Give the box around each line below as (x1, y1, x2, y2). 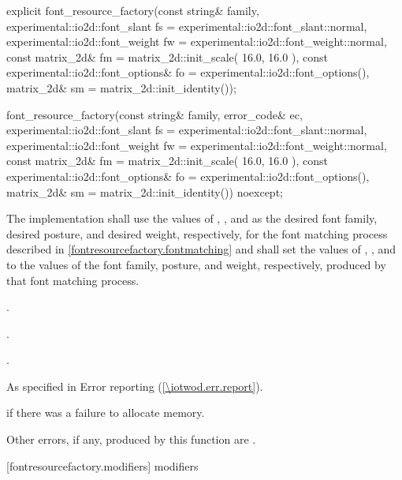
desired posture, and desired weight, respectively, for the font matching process (6, 225, 388, 242)
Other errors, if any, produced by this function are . (6, 431, 256, 448)
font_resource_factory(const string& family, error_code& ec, (6, 106, 303, 122)
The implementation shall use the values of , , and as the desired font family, (6, 210, 378, 227)
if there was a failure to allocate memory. (6, 404, 205, 421)
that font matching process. (6, 272, 140, 288)
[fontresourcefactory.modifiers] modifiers (6, 457, 199, 474)
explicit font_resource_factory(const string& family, (6, 2, 259, 18)
